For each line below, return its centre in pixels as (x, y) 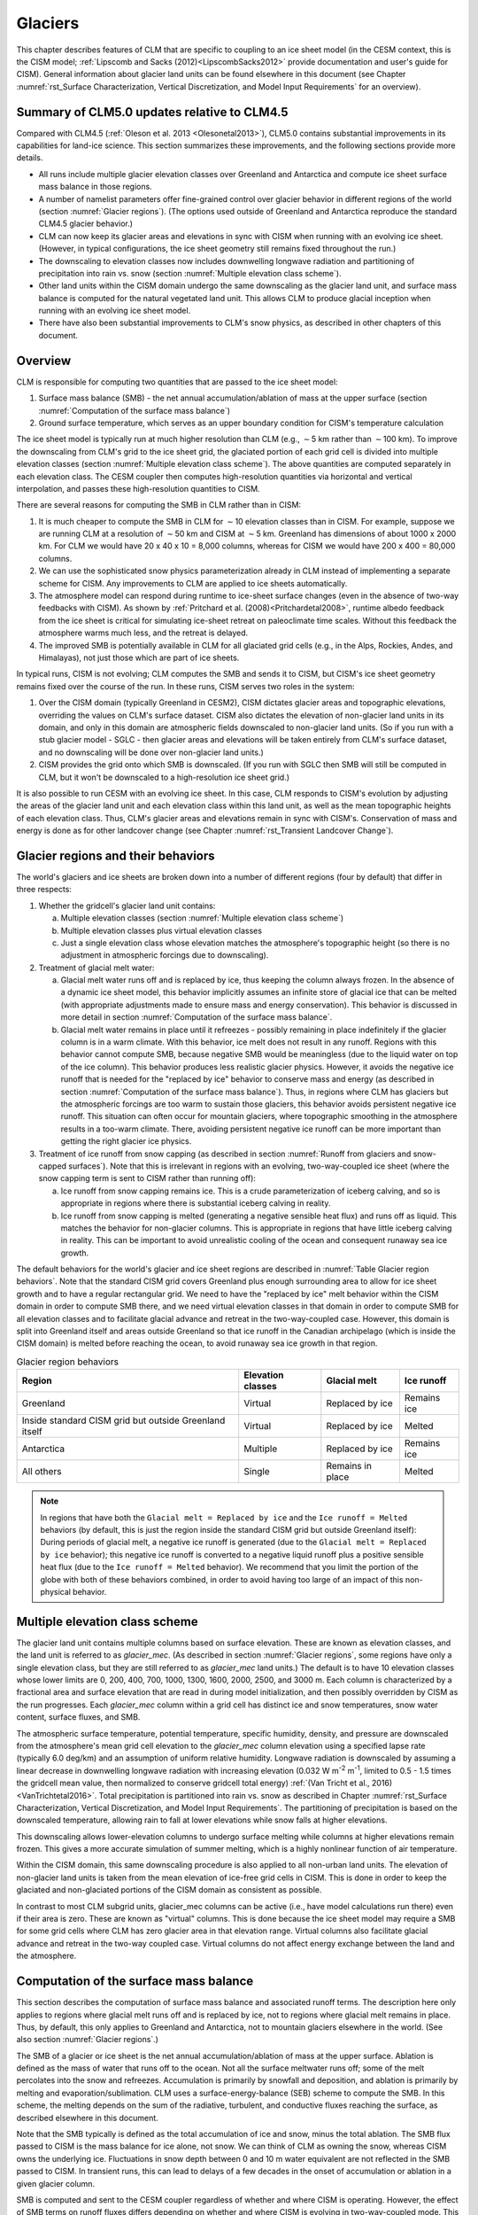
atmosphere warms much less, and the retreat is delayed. (143, 633)
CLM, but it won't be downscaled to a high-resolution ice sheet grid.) (164, 777)
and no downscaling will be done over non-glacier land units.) (151, 752)
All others (42, 1472)
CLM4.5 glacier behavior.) (85, 224)
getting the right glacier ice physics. (126, 1141)
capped (52, 1166)
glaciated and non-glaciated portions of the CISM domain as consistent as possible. (169, 1890)
